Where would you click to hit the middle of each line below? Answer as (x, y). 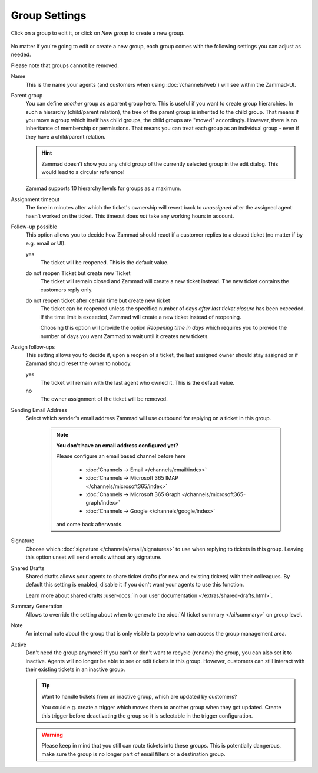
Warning (52, 735)
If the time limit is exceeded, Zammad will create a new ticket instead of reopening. (141, 317)
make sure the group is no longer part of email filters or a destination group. (134, 754)
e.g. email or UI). (46, 243)
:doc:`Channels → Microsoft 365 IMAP (132, 478)
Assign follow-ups (33, 347)
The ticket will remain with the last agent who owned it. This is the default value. (138, 382)
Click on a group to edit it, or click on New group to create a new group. (98, 33)
